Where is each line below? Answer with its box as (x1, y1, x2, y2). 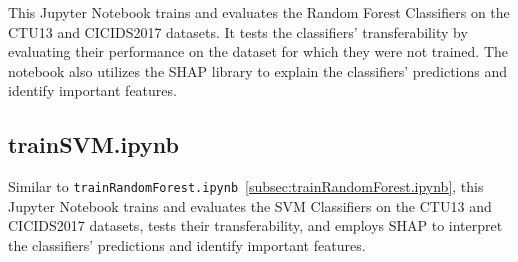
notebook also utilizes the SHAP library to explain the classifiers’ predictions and (8, 60, 508, 81)
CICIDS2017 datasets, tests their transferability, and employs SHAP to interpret (8, 215, 503, 236)
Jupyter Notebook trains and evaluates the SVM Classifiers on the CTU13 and (8, 195, 492, 216)
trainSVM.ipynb (8, 129, 179, 160)
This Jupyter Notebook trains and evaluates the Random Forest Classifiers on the (8, 2, 510, 22)
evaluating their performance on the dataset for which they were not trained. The (8, 41, 509, 62)
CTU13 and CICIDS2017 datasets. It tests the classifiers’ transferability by (8, 21, 468, 42)
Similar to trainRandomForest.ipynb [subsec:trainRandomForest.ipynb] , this (8, 176, 484, 197)
